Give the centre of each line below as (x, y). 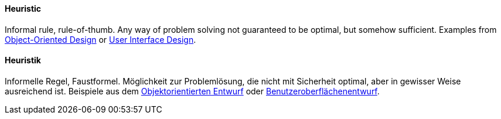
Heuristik (23, 60)
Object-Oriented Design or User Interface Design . (100, 39)
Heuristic (23, 8)
